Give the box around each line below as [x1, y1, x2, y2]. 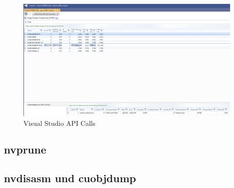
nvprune [4, 142, 46, 157]
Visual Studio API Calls [23, 118, 96, 128]
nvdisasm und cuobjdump [4, 170, 136, 185]
